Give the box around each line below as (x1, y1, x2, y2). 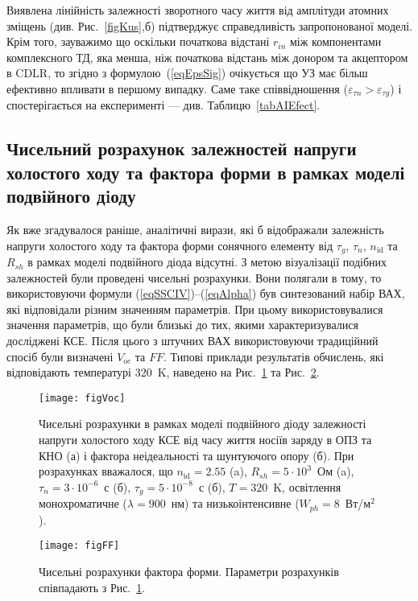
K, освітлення (273, 478, 341, 495)
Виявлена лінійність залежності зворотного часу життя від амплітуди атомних (6, 2, 389, 18)
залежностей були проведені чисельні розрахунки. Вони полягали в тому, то (6, 269, 382, 286)
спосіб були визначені (6, 348, 114, 364)
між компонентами (289, 33, 382, 50)
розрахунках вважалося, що (39, 463, 173, 480)
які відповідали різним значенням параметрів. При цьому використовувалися (6, 300, 383, 317)
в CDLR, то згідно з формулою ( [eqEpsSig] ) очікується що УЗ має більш (6, 64, 368, 81)
